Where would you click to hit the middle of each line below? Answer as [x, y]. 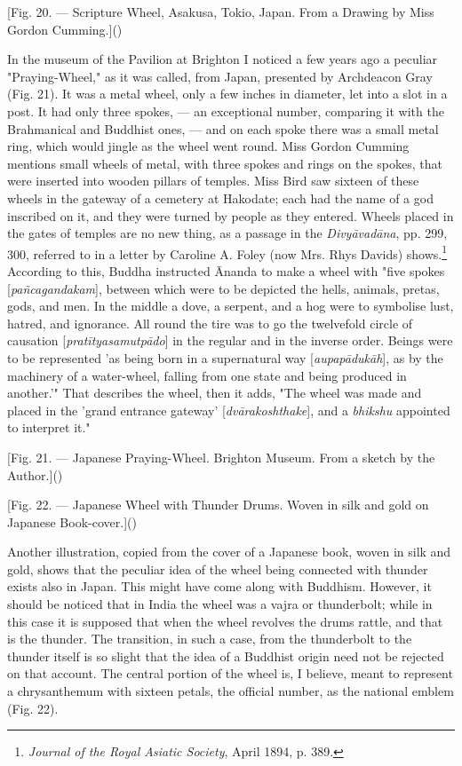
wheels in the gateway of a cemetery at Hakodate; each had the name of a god [220, 197]
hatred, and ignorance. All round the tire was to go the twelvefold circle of [210, 323]
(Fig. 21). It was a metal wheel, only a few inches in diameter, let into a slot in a [227, 94]
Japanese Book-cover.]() [72, 521]
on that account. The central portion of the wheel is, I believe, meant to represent [230, 673]
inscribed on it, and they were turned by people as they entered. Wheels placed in [231, 215]
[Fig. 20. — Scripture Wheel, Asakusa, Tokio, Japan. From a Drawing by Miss [221, 12]
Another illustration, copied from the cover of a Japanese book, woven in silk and [229, 552]
